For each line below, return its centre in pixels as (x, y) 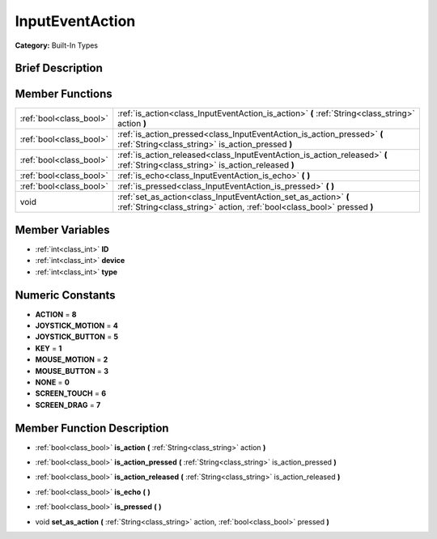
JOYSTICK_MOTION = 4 (77, 326)
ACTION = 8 (56, 314)
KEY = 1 (49, 348)
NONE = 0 (53, 382)
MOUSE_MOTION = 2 (72, 359)
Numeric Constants (66, 295)
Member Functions (64, 94)
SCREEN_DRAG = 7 (68, 405)
